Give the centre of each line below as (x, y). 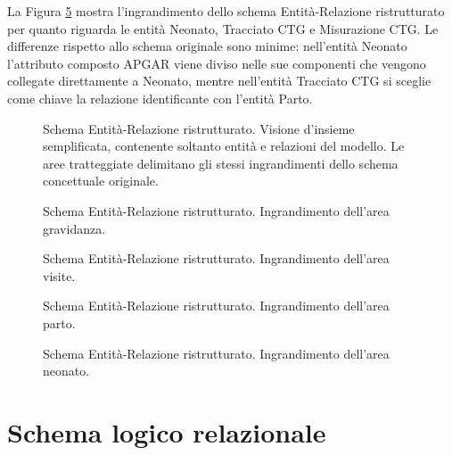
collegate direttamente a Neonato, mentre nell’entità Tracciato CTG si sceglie (219, 81)
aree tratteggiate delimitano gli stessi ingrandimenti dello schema (221, 163)
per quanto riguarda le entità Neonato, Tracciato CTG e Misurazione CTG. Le (223, 28)
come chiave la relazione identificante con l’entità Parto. (160, 98)
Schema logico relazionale (167, 431)
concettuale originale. (101, 181)
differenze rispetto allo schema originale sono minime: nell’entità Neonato (207, 46)
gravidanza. (74, 228)
